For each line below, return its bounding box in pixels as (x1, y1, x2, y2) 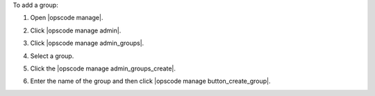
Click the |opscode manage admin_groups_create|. (30, 64, 176, 73)
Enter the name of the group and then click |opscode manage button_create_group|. (30, 77, 271, 86)
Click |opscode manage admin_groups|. (30, 39, 144, 48)
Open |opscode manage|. (30, 14, 103, 22)
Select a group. (30, 52, 74, 60)
